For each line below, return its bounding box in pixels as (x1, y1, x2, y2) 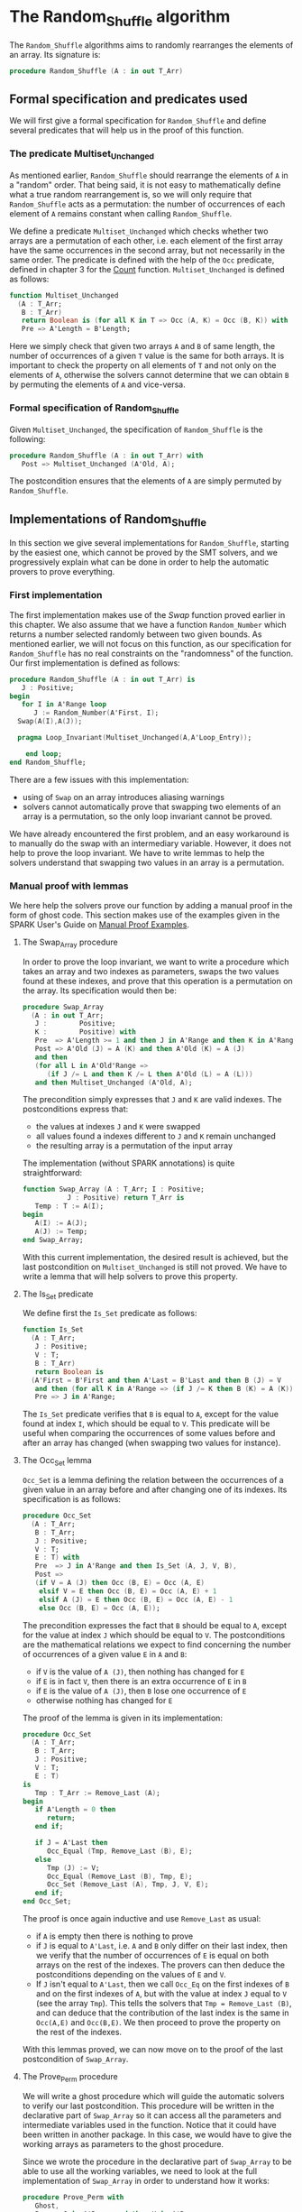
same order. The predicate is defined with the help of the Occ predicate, (9, 254, 275, 265)
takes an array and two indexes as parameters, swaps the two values (22, 965, 279, 976)
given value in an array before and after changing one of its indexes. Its (22, 1484, 288, 1495)
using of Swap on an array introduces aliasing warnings (22, 791, 225, 802)
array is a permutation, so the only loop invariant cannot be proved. (22, 810, 273, 822)
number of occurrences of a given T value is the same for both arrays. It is (9, 350, 285, 362)
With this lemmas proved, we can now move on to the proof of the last (22, 2044, 284, 2055)
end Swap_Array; (22, 1235, 84, 1244)
